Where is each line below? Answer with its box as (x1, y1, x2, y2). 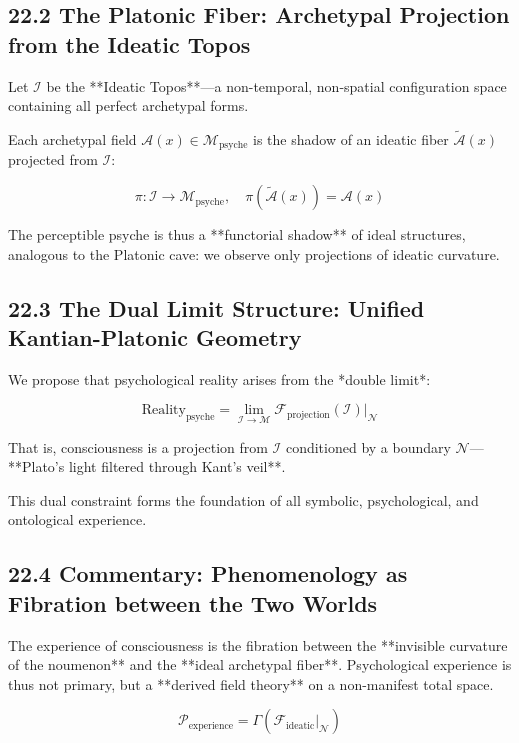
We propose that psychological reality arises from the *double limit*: (8, 368, 431, 389)
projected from (8, 149, 98, 170)
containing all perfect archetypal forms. (8, 95, 249, 116)
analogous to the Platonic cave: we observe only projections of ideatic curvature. (8, 243, 500, 264)
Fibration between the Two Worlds (8, 587, 378, 618)
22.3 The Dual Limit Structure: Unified (8, 292, 425, 323)
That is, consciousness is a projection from (8, 436, 268, 457)
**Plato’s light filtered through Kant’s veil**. (8, 456, 286, 477)
